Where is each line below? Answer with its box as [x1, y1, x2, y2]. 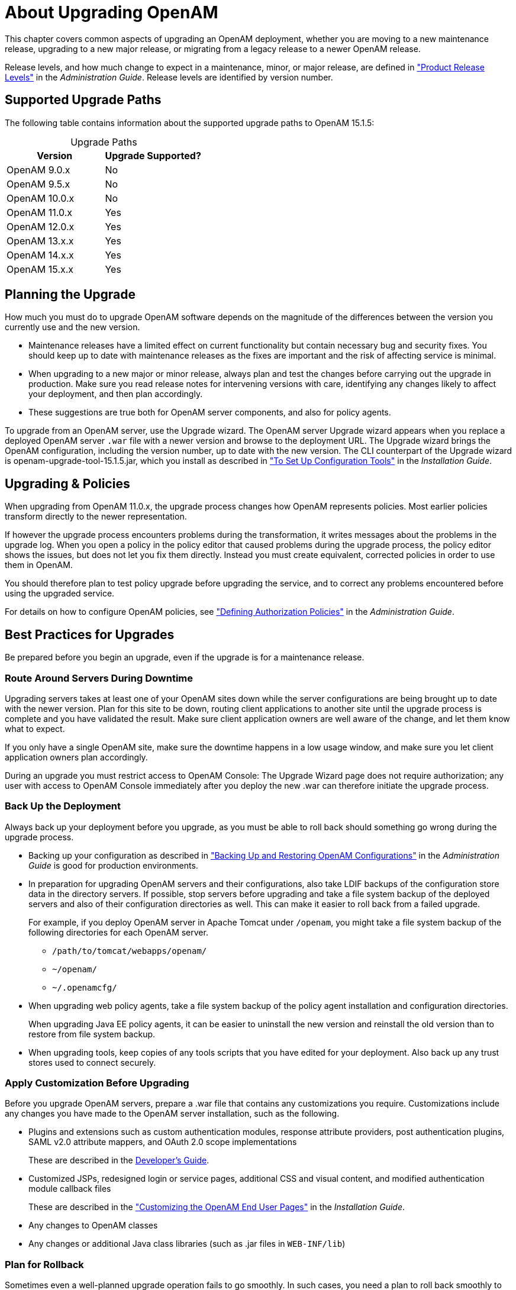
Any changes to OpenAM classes [28, 1220, 158, 1231]
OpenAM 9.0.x [7, 163, 70, 176]
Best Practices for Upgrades [5, 627, 175, 642]
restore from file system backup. [28, 1028, 156, 1039]
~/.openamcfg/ [52, 982, 117, 992]
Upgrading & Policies [5, 476, 130, 491]
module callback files [28, 1183, 111, 1194]
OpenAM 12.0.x [7, 220, 75, 233]
